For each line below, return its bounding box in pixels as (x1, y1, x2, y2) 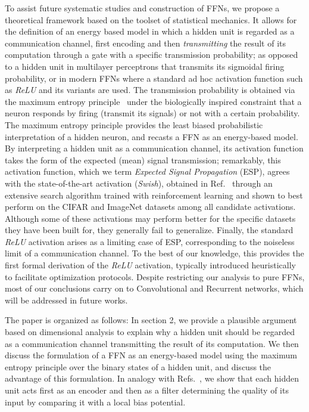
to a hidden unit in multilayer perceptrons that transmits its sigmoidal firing (5, 60, 285, 72)
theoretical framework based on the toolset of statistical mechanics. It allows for (5, 13, 297, 26)
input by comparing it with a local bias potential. (5, 395, 186, 408)
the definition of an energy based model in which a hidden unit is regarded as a (5, 25, 295, 38)
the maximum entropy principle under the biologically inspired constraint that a (5, 95, 302, 107)
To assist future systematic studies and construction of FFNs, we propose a (5, 2, 280, 14)
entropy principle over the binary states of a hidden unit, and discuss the (5, 360, 271, 373)
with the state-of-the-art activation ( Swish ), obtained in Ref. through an (5, 176, 273, 189)
